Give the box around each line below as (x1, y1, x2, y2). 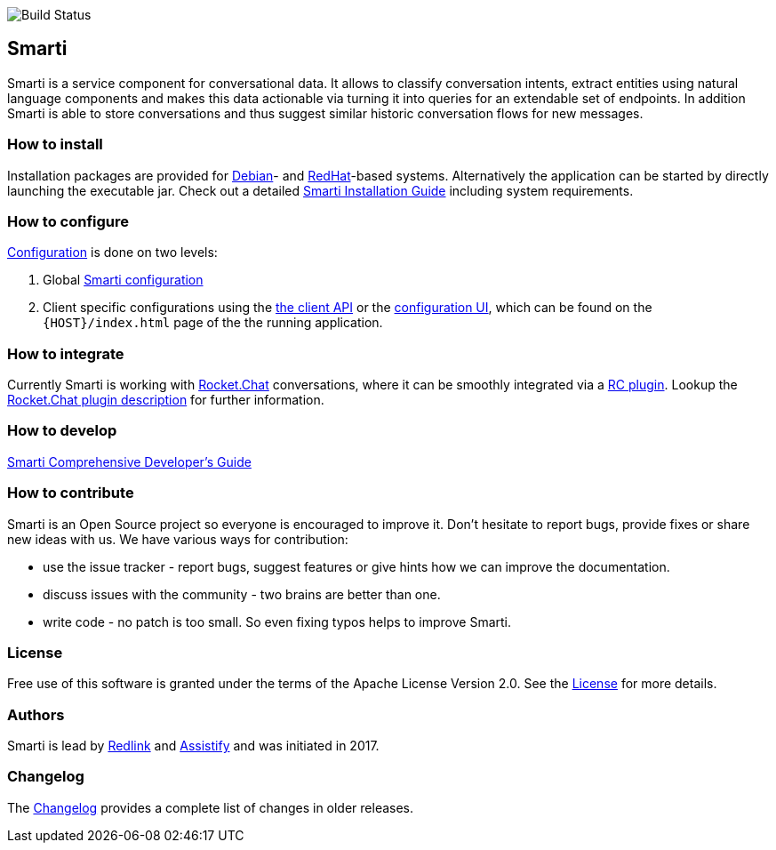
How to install (7, 135, 103, 154)
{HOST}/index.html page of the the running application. (43, 315, 383, 331)
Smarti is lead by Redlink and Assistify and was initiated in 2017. (7, 738, 380, 754)
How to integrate (7, 344, 124, 363)
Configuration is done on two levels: (7, 245, 218, 261)
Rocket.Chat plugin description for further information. (7, 392, 324, 408)
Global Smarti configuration (43, 272, 204, 288)
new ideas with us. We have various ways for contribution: (7, 531, 348, 547)
